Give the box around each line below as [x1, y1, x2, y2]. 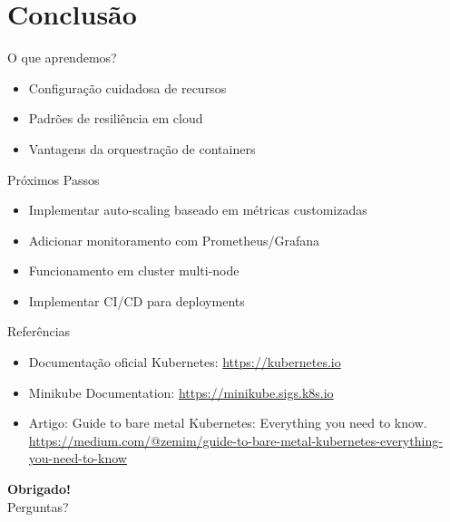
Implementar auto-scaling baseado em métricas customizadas [28, 200, 367, 219]
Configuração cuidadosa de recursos [28, 78, 227, 97]
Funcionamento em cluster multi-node [28, 261, 240, 280]
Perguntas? [7, 497, 69, 516]
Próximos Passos [7, 169, 100, 188]
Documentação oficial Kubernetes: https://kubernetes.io [28, 353, 341, 372]
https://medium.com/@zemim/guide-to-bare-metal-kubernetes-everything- [28, 430, 443, 449]
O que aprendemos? [7, 48, 117, 67]
